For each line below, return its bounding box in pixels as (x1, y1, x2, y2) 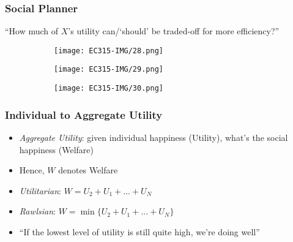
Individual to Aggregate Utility (5, 107, 163, 122)
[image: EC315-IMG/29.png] (54, 65, 163, 74)
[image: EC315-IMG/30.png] (54, 84, 163, 93)
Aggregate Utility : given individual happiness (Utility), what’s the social (19, 131, 288, 143)
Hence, (19, 164, 45, 176)
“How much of (5, 25, 59, 37)
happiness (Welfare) (19, 143, 94, 156)
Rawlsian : (19, 205, 56, 217)
